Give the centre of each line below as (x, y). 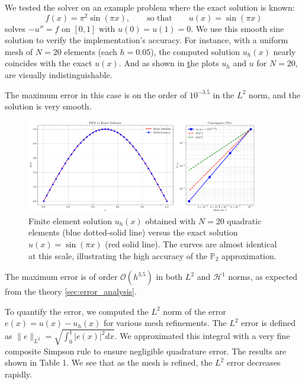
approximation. (249, 255)
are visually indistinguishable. (59, 75)
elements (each (91, 51)
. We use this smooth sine (237, 28)
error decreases (253, 362)
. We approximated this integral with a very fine (202, 336)
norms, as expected (263, 277)
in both (169, 277)
